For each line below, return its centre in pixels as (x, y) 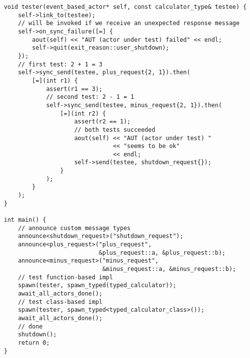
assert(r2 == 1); (102, 122)
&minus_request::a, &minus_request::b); (169, 269)
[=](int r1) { (55, 80)
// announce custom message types (74, 228)
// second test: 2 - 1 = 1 (90, 97)
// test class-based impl (60, 302)
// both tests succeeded (115, 130)
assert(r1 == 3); (74, 89)
